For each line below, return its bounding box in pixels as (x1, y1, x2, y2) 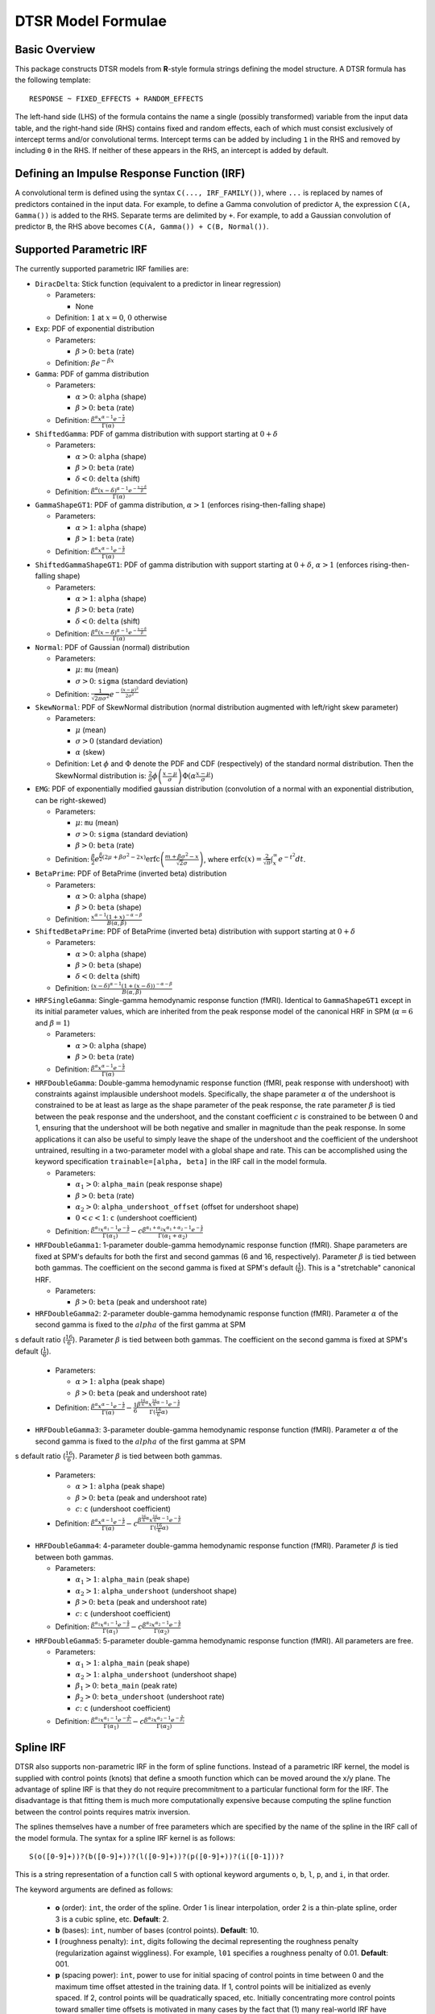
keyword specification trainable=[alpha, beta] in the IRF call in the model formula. (35, 1157, 327, 1167)
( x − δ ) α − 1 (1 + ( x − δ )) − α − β (91, 980, 173, 990)
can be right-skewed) (35, 795, 106, 805)
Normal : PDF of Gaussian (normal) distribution (35, 642, 190, 652)
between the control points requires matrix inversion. (14, 1807, 191, 1817)
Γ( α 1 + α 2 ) (157, 1232, 188, 1241)
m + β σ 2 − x (164, 851, 199, 860)
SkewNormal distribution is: (55, 771, 147, 781)
